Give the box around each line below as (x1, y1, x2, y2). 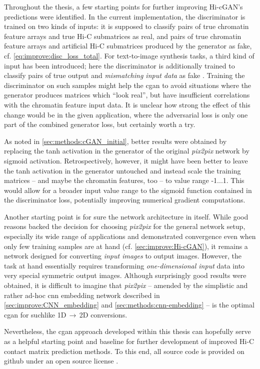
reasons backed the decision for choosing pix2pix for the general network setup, (4, 221, 245, 231)
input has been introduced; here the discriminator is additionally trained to (4, 60, 235, 70)
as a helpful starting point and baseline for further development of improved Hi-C (4, 336, 254, 346)
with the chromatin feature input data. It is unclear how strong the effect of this (4, 99, 250, 109)
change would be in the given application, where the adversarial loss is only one (4, 109, 248, 119)
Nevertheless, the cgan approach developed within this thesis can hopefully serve (4, 326, 251, 336)
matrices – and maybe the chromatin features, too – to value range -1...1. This (4, 175, 244, 185)
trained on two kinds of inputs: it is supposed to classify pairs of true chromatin (4, 21, 249, 31)
